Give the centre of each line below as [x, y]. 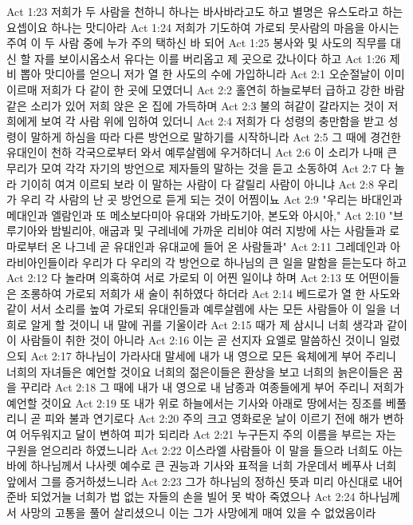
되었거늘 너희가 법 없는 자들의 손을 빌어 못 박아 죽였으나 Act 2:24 [193, 497]
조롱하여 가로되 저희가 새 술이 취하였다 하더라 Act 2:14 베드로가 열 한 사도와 [210, 293]
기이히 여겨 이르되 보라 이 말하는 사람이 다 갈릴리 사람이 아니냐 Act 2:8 [197, 183]
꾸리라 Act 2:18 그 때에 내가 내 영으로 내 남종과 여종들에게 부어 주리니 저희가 [212, 387]
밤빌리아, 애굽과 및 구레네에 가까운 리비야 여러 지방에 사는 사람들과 [218, 231]
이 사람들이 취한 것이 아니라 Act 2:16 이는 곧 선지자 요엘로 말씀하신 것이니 [191, 340]
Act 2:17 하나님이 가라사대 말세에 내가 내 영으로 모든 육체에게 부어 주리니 [214, 356]
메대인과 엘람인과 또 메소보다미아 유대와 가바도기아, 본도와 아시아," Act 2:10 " [200, 215]
